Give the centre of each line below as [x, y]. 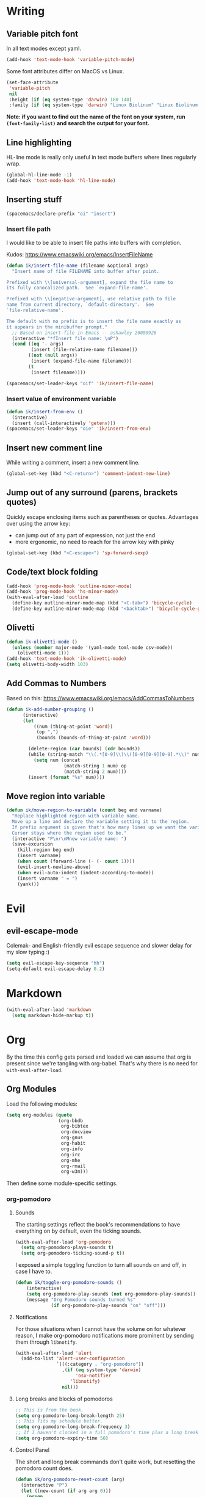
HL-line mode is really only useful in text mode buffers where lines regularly [102, 158]
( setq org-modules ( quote [39, 1115]
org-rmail [73, 1166]
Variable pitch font [42, 34]
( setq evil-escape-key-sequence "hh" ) [56, 963]
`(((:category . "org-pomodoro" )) [100, 1365]
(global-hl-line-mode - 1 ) [39, 175]
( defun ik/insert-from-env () [45, 411]
